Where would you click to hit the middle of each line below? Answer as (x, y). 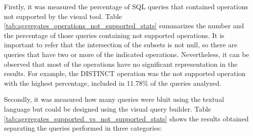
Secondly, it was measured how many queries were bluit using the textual (114, 99)
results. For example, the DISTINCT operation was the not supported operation (125, 73)
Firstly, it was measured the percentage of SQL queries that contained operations (126, 6)
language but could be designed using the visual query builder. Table (108, 108)
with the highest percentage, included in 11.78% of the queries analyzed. (113, 83)
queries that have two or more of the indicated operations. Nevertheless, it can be (126, 54)
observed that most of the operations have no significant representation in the (121, 64)
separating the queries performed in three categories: (83, 128)
